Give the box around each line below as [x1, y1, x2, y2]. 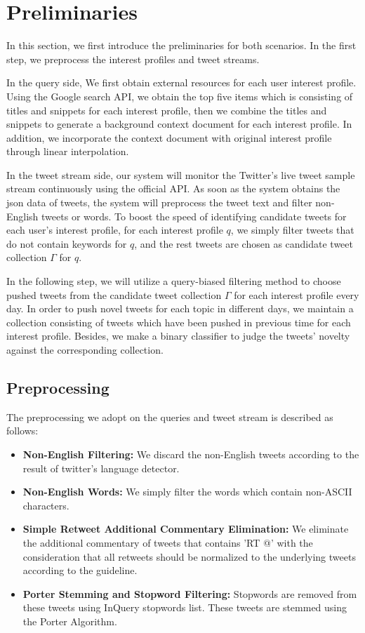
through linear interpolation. [6, 144, 129, 159]
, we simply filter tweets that [230, 222, 354, 237]
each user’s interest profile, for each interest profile [6, 222, 223, 237]
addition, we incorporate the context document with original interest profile [6, 130, 332, 145]
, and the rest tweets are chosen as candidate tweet [134, 236, 353, 251]
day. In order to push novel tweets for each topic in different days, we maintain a [6, 301, 354, 316]
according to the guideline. [22, 563, 138, 578]
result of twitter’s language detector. [22, 460, 180, 475]
